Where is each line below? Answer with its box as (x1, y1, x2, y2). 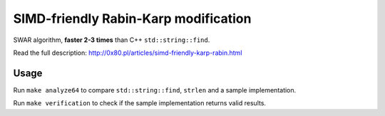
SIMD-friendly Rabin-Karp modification (13, 11, 252, 26)
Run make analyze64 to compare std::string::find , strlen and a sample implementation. (13, 85, 297, 94)
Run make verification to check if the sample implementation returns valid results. (13, 99, 267, 107)
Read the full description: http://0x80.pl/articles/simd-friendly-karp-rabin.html (13, 48, 242, 57)
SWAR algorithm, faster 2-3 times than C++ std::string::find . (13, 36, 210, 44)
